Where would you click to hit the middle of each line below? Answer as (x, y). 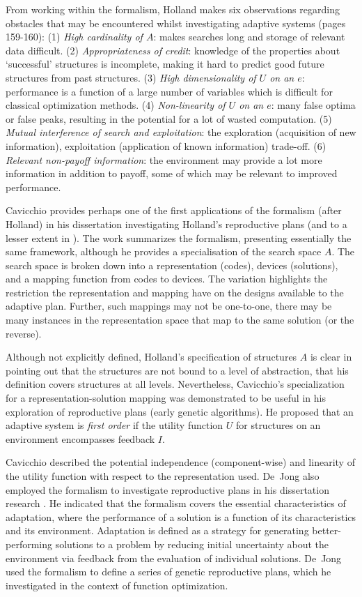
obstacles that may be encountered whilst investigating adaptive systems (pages (176, 23)
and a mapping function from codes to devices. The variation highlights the (167, 279)
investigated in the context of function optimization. (117, 585)
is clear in (331, 357)
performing (29, 544)
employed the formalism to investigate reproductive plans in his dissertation (167, 489)
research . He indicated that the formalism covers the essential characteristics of (176, 503)
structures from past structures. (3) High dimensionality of (131, 77)
